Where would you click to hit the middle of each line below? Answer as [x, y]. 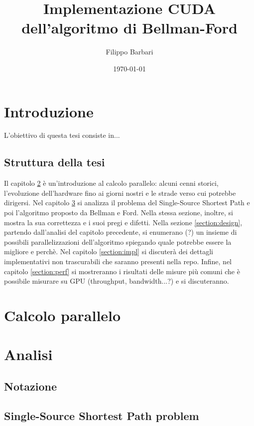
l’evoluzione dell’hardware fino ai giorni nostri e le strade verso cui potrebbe [120, 193]
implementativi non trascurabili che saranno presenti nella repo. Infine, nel [118, 261]
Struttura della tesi [55, 162]
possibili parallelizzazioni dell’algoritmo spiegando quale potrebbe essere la [118, 241]
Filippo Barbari [129, 52]
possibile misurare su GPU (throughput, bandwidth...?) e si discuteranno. [117, 281]
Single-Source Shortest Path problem [102, 415]
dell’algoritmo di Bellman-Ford [129, 28]
